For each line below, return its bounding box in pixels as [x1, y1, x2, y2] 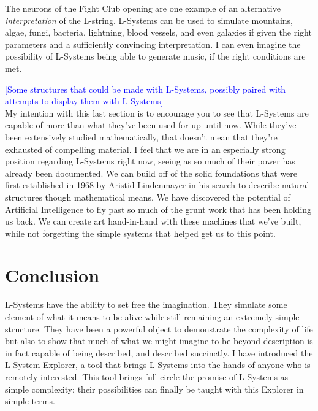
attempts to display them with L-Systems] [5, 94, 164, 107]
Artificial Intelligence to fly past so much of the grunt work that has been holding [5, 202, 312, 215]
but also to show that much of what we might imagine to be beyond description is [5, 334, 313, 347]
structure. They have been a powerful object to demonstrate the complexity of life [5, 322, 313, 335]
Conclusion [5, 263, 100, 288]
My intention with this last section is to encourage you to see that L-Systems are [5, 106, 309, 119]
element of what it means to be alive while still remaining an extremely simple [5, 310, 300, 323]
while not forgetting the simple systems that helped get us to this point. [5, 226, 276, 239]
